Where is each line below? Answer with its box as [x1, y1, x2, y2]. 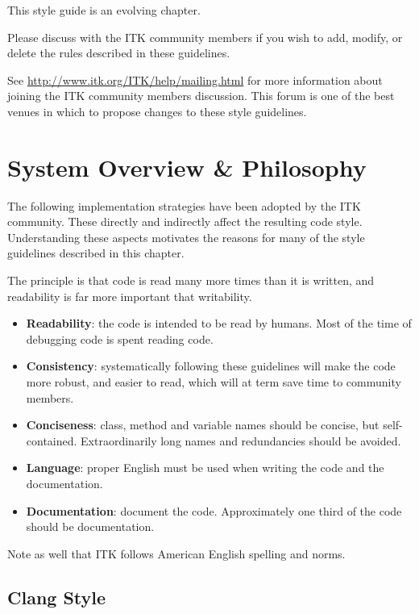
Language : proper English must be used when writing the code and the [26, 459, 384, 476]
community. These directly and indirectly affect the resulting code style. [7, 213, 363, 230]
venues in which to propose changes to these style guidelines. [7, 102, 307, 119]
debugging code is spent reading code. [26, 330, 214, 347]
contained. [26, 432, 77, 449]
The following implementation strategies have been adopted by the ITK [7, 197, 361, 214]
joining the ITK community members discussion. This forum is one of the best [7, 87, 395, 104]
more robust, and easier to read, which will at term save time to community [26, 374, 401, 391]
